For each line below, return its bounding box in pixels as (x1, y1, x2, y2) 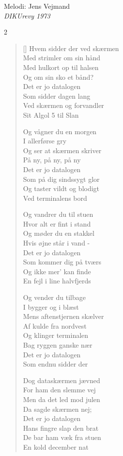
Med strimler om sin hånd (23, 53, 101, 63)
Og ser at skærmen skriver (23, 145, 102, 155)
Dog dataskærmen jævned (23, 375, 100, 385)
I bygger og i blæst (23, 301, 79, 312)
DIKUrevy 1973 (4, 10, 50, 20)
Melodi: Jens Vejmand (4, 1, 70, 11)
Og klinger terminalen (23, 330, 89, 340)
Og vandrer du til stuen (23, 209, 93, 219)
